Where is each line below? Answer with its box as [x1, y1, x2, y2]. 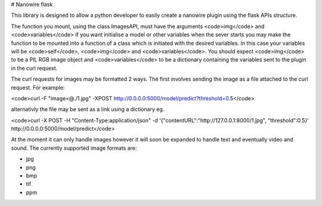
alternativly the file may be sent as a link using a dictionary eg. [11, 106, 165, 113]
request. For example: [11, 84, 65, 91]
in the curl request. [11, 64, 58, 72]
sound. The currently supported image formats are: [11, 144, 137, 152]
